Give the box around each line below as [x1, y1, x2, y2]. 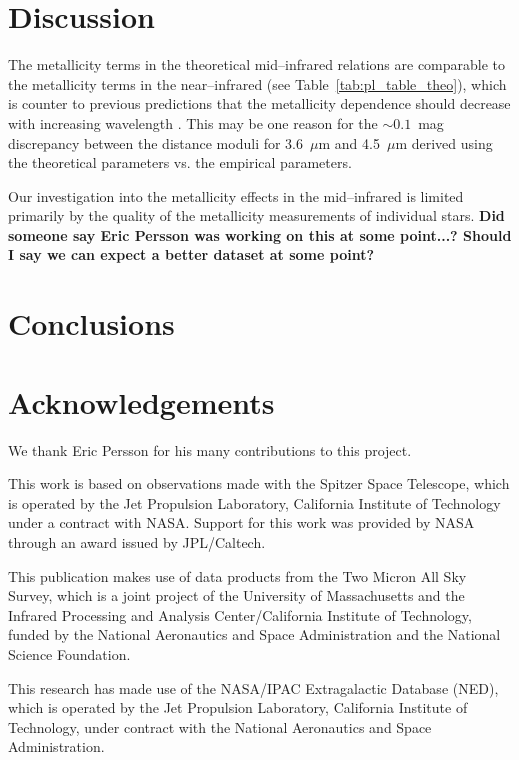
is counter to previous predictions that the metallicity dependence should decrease [8, 93, 511, 114]
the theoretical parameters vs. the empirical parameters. [8, 152, 352, 173]
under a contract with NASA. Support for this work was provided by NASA [8, 512, 475, 533]
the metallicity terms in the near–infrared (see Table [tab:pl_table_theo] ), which [8, 73, 507, 94]
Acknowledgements [8, 381, 275, 422]
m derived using [395, 132, 493, 153]
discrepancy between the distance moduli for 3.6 [8, 132, 304, 153]
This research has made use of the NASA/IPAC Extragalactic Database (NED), [8, 677, 499, 698]
